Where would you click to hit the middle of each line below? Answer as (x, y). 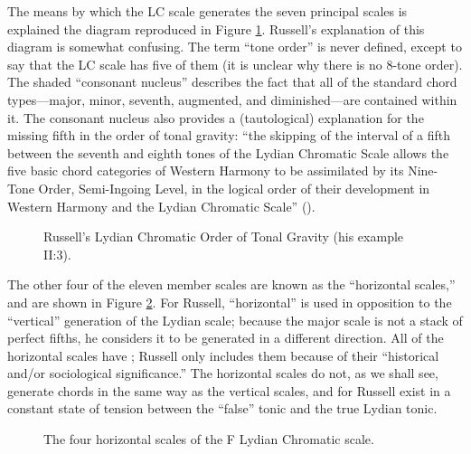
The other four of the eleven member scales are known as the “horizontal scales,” (231, 284)
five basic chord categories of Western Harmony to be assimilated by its (206, 170)
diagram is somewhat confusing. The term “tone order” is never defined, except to (235, 47)
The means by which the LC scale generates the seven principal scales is (207, 11)
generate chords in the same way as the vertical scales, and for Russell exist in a (229, 390)
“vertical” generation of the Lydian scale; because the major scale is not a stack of (235, 320)
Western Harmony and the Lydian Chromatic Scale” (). (161, 206)
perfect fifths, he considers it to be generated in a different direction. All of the (226, 338)
